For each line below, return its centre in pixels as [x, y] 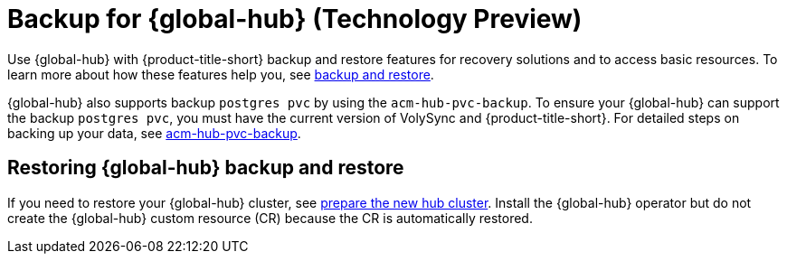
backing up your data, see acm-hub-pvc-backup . [154, 133]
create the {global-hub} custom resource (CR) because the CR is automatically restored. [270, 218]
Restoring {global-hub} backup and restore [206, 168]
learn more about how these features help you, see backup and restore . [221, 74]
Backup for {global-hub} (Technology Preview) [295, 19]
